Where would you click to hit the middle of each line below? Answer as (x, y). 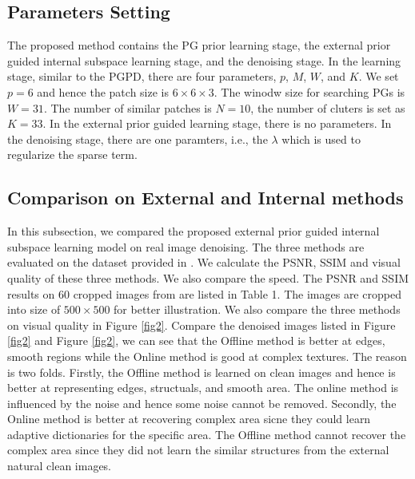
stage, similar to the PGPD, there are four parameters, (142, 76)
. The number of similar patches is (128, 107)
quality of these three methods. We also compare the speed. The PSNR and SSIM (208, 277)
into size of (34, 309)
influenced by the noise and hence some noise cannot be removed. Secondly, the (202, 403)
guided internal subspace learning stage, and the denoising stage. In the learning (204, 60)
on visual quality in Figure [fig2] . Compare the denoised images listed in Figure (202, 325)
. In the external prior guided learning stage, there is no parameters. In (217, 123)
